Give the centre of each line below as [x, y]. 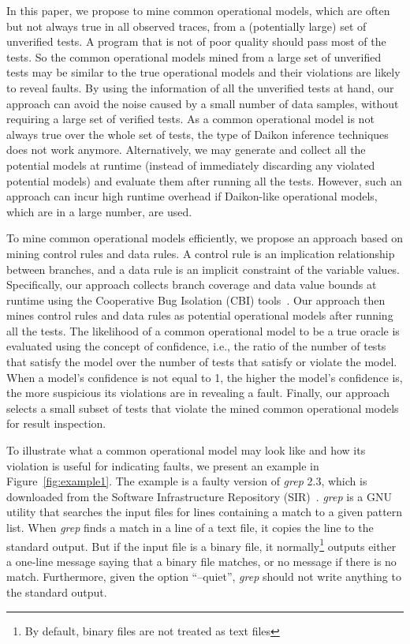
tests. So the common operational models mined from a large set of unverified [194, 56]
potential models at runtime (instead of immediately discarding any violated [191, 165]
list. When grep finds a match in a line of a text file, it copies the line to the [190, 527]
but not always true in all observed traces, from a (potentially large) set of [186, 26]
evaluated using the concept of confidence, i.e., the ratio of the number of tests [196, 346]
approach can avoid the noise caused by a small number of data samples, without [203, 103]
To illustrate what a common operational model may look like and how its [186, 450]
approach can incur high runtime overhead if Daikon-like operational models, [192, 196]
